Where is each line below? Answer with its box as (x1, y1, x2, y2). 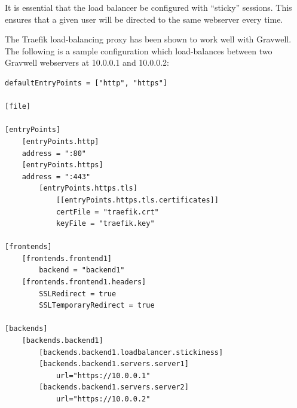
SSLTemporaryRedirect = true (39, 301, 155, 310)
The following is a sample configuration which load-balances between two (5, 44, 272, 57)
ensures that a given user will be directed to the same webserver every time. (5, 13, 283, 25)
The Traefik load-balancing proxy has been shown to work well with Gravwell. (5, 33, 292, 45)
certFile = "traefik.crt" (56, 207, 159, 216)
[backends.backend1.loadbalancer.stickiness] (39, 348, 223, 357)
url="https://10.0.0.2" (56, 395, 151, 403)
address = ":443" (22, 172, 91, 181)
